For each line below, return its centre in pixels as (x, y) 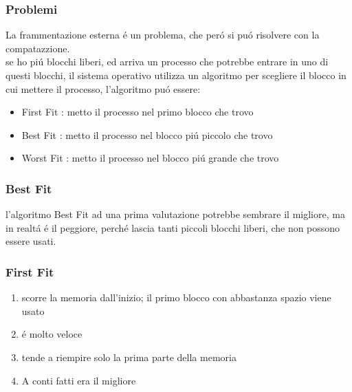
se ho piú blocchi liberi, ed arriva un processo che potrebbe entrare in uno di (167, 62)
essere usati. (31, 241)
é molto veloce (52, 334)
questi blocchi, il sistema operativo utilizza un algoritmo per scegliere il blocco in (176, 75)
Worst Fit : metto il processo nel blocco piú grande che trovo (150, 158)
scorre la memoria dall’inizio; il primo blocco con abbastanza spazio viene (176, 297)
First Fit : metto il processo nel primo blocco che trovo (137, 112)
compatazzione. (38, 48)
